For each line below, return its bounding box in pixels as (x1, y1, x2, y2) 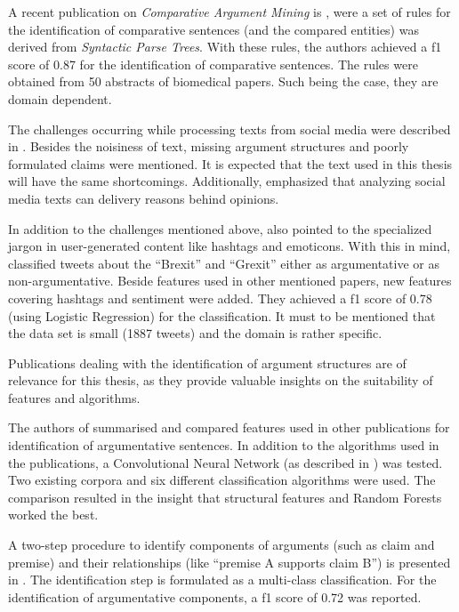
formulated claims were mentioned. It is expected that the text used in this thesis (8, 154, 453, 173)
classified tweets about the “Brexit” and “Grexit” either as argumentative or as (8, 254, 439, 272)
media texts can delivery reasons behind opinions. (8, 189, 279, 207)
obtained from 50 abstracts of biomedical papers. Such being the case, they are (8, 72, 439, 91)
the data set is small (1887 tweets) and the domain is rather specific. (8, 324, 382, 342)
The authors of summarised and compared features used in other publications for (8, 418, 450, 437)
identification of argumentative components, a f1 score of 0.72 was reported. (8, 587, 422, 606)
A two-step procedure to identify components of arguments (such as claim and (8, 535, 435, 554)
